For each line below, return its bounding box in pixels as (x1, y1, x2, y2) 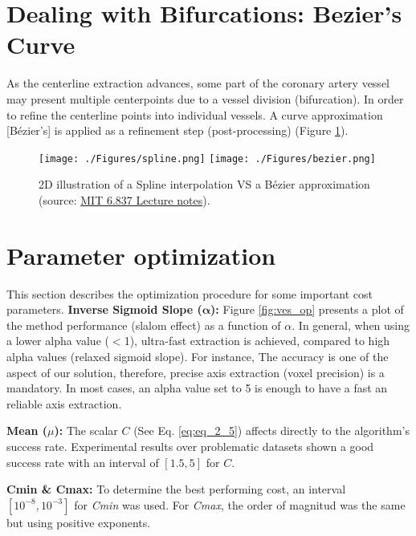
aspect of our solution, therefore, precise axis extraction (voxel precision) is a (6, 363, 385, 380)
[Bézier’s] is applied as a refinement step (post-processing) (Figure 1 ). (6, 122, 349, 139)
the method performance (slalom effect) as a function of (6, 316, 281, 333)
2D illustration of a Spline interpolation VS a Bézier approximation (39, 176, 370, 193)
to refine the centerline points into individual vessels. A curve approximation (6, 106, 383, 123)
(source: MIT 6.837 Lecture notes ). (39, 191, 210, 208)
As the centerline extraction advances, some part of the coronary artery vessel (6, 75, 389, 91)
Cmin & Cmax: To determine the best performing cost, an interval (6, 481, 346, 497)
